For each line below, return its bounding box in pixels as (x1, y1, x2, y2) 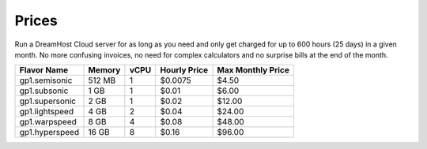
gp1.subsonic (19, 85, 69, 96)
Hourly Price (160, 65, 209, 76)
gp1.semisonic (19, 75, 73, 86)
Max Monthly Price (217, 65, 290, 76)
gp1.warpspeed (19, 117, 77, 128)
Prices (14, 12, 59, 29)
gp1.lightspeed (19, 106, 74, 117)
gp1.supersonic (19, 95, 77, 106)
